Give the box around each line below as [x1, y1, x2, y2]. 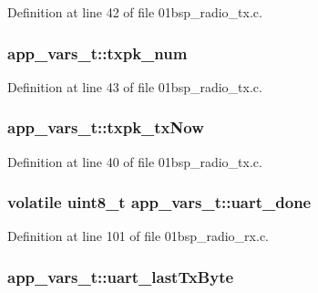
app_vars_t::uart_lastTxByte [7, 265, 234, 288]
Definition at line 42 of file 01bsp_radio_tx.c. [7, 3, 262, 21]
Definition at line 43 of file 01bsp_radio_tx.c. [7, 77, 262, 96]
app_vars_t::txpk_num [7, 41, 188, 64]
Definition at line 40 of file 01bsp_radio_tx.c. [7, 152, 262, 171]
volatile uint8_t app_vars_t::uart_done [7, 191, 312, 214]
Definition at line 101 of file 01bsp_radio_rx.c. [7, 226, 269, 246]
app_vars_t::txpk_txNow [7, 116, 204, 139]
